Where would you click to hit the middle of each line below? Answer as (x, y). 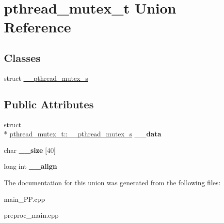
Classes (22, 57)
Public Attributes (49, 104)
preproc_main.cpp (31, 215)
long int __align (31, 166)
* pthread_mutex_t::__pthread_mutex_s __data (83, 134)
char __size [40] (30, 150)
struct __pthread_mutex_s (46, 78)
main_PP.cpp (24, 199)
